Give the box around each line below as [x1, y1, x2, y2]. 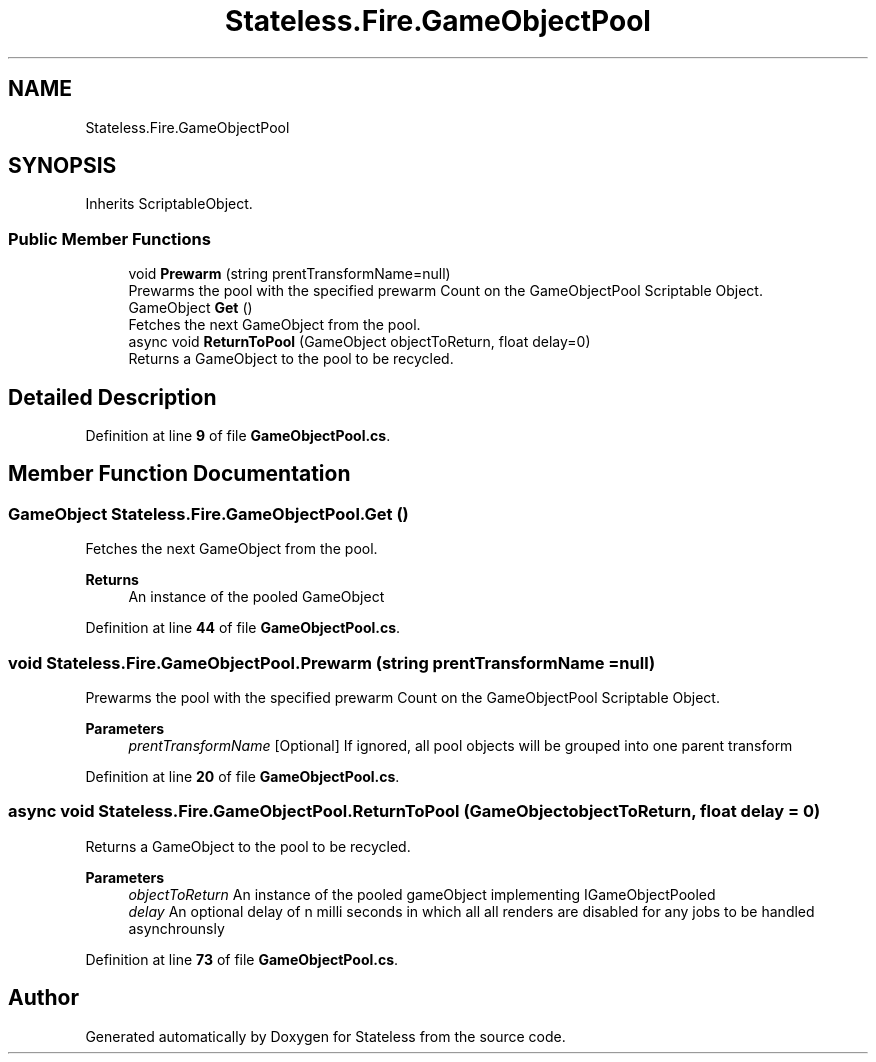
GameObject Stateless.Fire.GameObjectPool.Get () [8, 503, 409, 524]
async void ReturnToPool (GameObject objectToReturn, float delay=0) [128, 333, 591, 351]
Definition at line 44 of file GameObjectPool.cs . [85, 619, 401, 637]
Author [8, 985, 79, 1011]
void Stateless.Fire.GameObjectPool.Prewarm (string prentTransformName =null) [8, 652, 656, 673]
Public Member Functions [8, 228, 211, 249]
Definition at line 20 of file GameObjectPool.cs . [85, 768, 400, 785]
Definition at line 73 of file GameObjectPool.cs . [85, 950, 399, 968]
